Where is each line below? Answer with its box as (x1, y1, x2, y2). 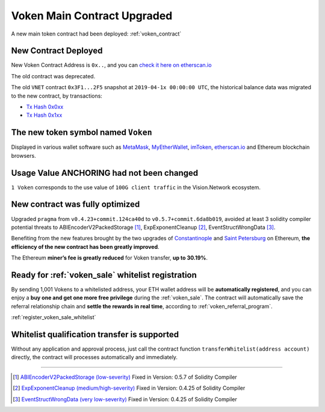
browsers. (11, 152, 36, 159)
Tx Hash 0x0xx (26, 103, 64, 111)
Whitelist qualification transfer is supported (11, 329, 179, 340)
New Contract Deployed (11, 46, 103, 56)
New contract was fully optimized (11, 199, 140, 210)
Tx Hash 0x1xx (26, 111, 63, 119)
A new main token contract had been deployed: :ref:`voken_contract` (11, 30, 182, 37)
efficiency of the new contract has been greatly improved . (11, 243, 159, 250)
